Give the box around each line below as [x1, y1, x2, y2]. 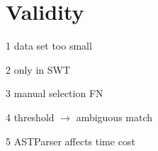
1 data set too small [6, 38, 92, 53]
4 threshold [6, 109, 55, 124]
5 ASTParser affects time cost [6, 133, 135, 148]
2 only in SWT [6, 62, 71, 77]
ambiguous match [76, 109, 153, 124]
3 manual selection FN [6, 86, 103, 101]
